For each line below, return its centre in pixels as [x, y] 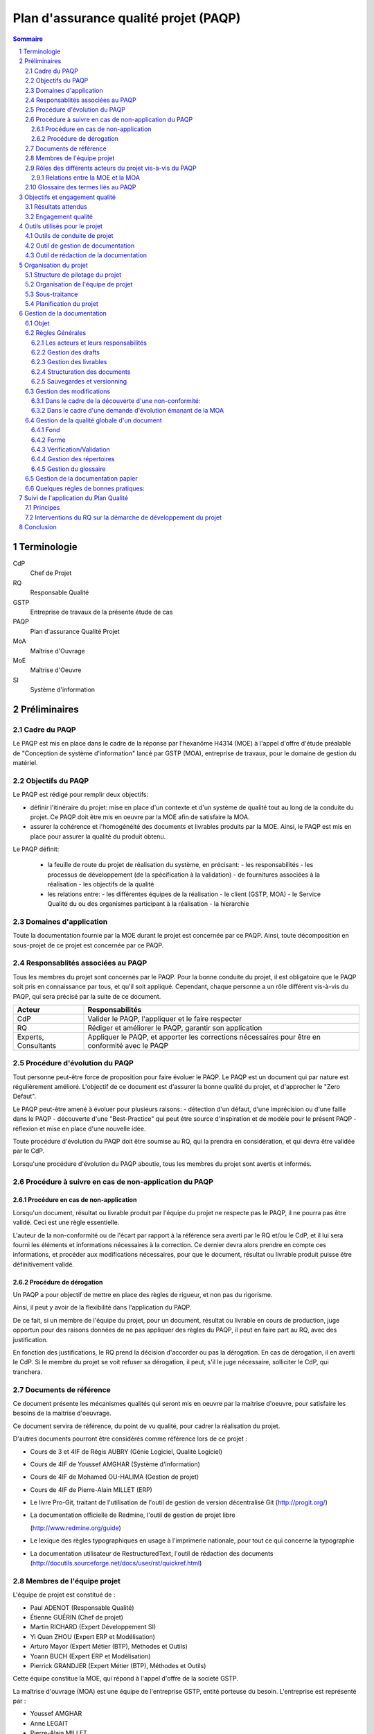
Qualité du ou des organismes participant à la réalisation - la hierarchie [148, 904]
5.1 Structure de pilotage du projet [73, 275]
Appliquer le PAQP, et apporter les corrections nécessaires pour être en [204, 1037]
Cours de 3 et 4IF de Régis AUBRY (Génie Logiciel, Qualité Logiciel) [126, 1451]
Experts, [30, 1037]
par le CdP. [29, 1151]
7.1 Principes [43, 508]
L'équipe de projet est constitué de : [64, 1595]
